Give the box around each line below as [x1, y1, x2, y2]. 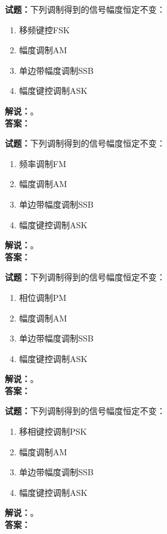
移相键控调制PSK [19, 425, 87, 438]
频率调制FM [19, 157, 66, 170]
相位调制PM [19, 291, 67, 303]
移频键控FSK [19, 23, 70, 36]
